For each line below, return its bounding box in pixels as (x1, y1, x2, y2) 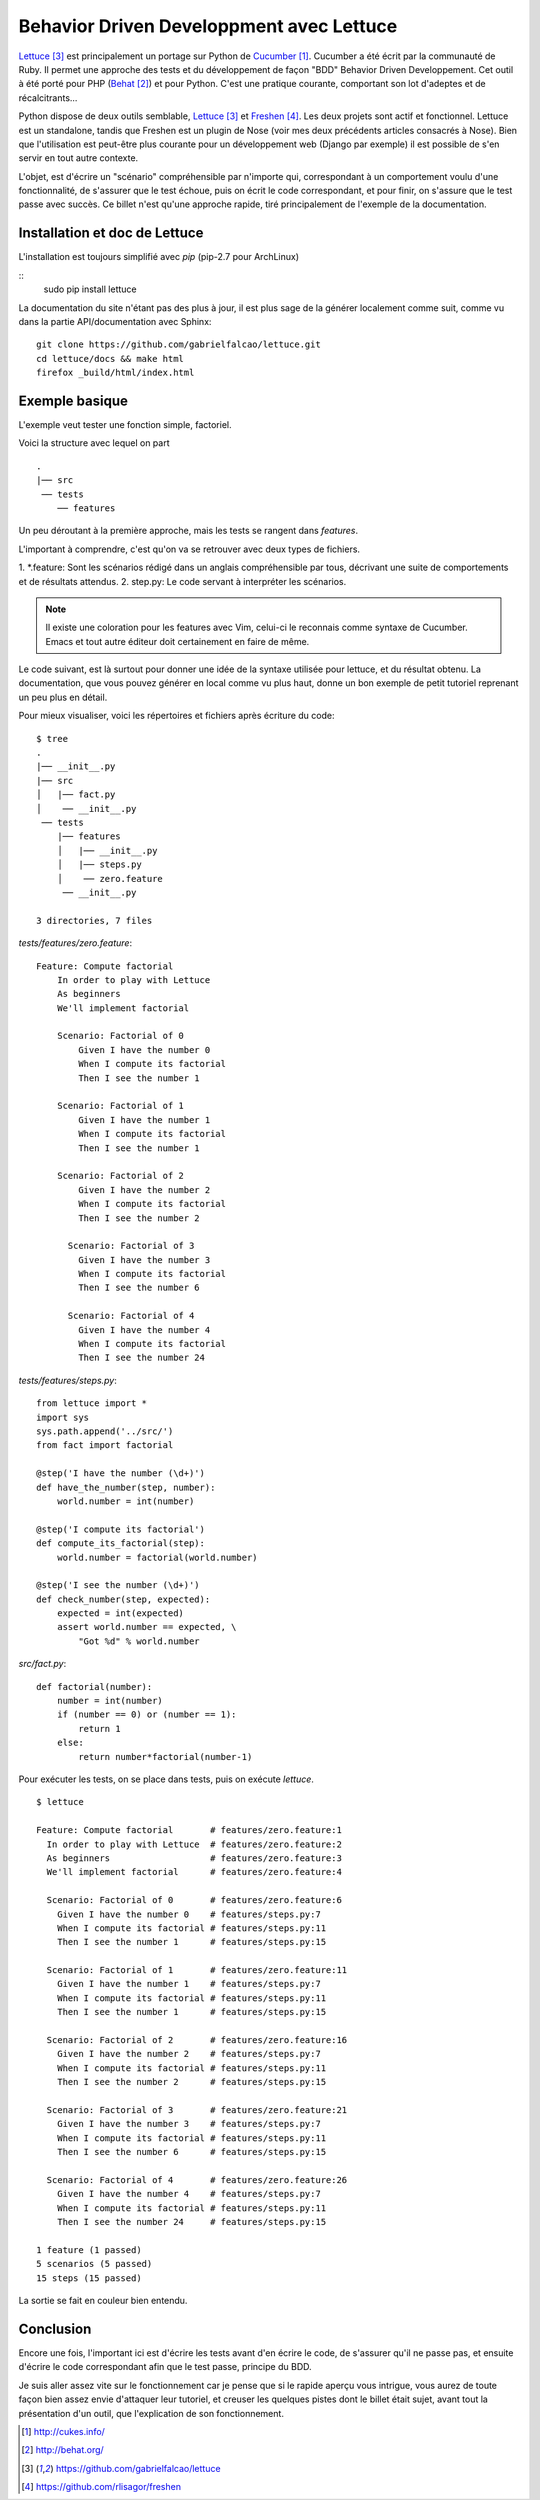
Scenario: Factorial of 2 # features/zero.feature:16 (46, 2035, 348, 2046)
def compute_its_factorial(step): (36, 1538, 205, 1549)
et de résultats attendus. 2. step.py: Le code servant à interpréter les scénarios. (18, 575, 347, 587)
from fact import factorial (36, 1440, 174, 1451)
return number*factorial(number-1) (78, 1751, 253, 1762)
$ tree (36, 733, 69, 744)
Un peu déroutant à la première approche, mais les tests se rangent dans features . (18, 525, 359, 537)
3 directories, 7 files (36, 915, 153, 926)
